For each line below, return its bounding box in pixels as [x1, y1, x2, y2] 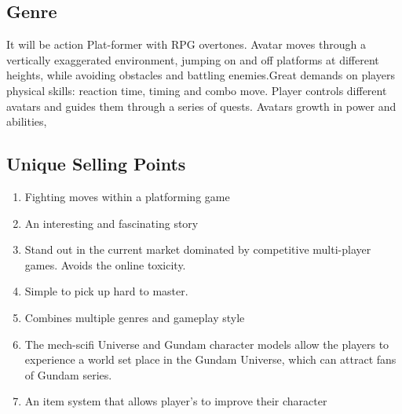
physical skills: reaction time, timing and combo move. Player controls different [6, 82, 387, 98]
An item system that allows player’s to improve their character [24, 393, 327, 409]
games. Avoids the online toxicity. [24, 256, 186, 273]
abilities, [6, 113, 47, 130]
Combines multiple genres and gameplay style [24, 309, 245, 325]
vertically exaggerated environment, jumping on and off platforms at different [6, 51, 379, 68]
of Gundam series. [24, 366, 112, 383]
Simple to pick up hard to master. [24, 283, 188, 299]
